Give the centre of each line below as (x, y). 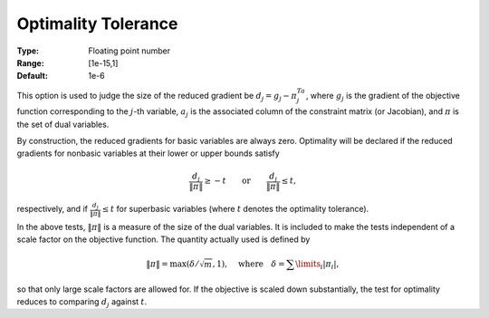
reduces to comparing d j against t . (82, 303)
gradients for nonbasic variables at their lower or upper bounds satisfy (148, 153)
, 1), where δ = (249, 264)
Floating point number (129, 51)
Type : (28, 51)
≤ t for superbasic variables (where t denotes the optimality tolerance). (235, 209)
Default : (33, 76)
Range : (30, 63)
